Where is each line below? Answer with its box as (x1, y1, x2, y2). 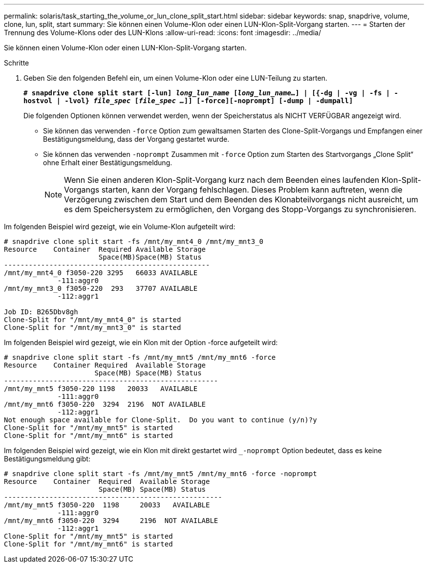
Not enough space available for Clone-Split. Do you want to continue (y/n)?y (4, 416, 317, 424)
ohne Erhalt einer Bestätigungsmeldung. (43, 158, 172, 167)
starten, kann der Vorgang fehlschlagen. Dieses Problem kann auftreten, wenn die (101, 185, 403, 195)
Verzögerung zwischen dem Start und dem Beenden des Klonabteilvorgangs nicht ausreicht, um (64, 195, 418, 204)
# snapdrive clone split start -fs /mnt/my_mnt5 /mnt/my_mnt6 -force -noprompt (4, 470, 317, 478)
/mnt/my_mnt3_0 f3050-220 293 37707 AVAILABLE (4, 284, 198, 292)
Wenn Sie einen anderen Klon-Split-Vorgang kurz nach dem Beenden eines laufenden (64, 175, 380, 185)
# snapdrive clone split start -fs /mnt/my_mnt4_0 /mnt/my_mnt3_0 (4, 238, 264, 245)
